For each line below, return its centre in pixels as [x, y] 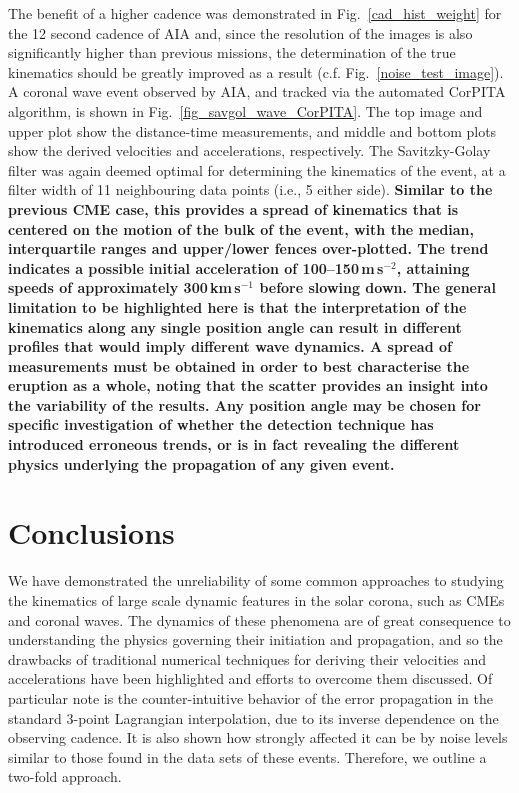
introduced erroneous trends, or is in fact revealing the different [234, 444]
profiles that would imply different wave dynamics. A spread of [230, 346]
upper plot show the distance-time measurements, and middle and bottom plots [252, 130]
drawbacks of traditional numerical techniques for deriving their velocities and [247, 658]
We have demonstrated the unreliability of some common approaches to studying [256, 580]
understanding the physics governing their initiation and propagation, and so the [255, 639]
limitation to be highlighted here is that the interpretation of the [237, 306]
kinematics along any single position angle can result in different [235, 326]
